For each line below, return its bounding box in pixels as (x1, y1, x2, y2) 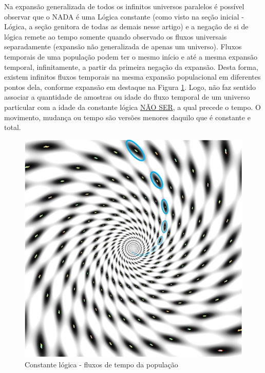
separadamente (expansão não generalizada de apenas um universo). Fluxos (4, 41, 242, 52)
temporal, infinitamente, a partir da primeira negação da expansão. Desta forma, (4, 61, 258, 72)
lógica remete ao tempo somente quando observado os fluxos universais (4, 31, 227, 42)
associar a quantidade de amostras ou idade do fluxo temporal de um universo (4, 91, 250, 102)
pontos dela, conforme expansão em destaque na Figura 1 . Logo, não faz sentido (4, 81, 256, 92)
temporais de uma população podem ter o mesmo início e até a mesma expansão (4, 51, 258, 62)
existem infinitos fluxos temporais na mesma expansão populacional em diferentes (4, 71, 261, 82)
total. (4, 122, 21, 133)
